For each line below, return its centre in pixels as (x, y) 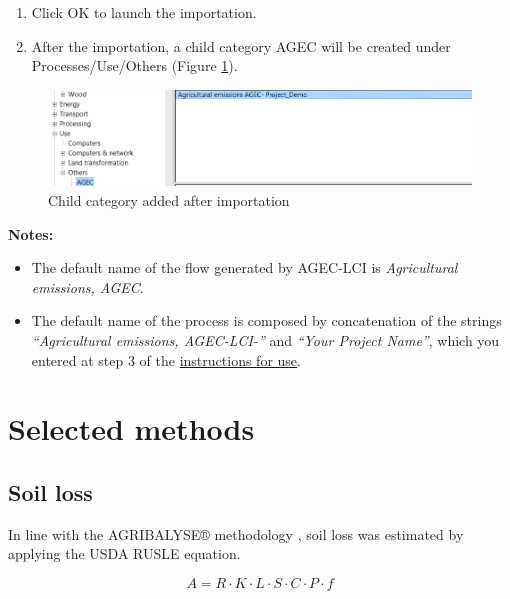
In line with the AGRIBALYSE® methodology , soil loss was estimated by (236, 533)
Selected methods (131, 428)
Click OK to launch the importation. (144, 12)
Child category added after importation (169, 200)
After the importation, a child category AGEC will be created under (241, 45)
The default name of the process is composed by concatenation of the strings (266, 320)
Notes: (31, 233)
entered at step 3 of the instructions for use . (166, 359)
